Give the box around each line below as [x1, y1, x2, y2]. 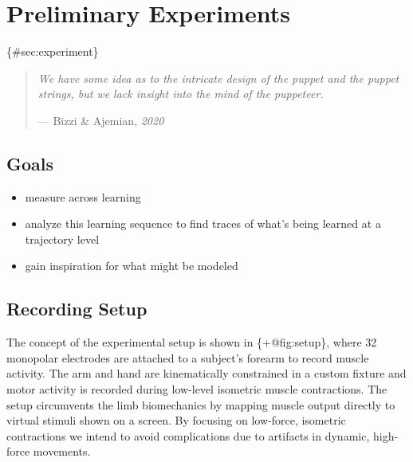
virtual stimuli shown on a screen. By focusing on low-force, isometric [6, 412, 346, 429]
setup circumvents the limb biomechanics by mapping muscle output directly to [6, 396, 395, 413]
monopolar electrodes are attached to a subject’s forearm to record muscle [6, 349, 369, 366]
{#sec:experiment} [6, 43, 99, 60]
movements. [33, 443, 91, 460]
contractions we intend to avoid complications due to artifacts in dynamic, [6, 427, 370, 444]
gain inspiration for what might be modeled [25, 257, 238, 274]
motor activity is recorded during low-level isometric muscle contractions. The [6, 381, 387, 397]
